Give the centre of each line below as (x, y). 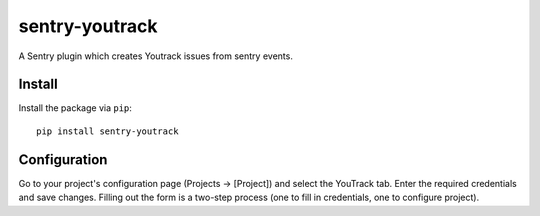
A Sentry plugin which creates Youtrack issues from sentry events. (156, 56)
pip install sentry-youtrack (107, 131)
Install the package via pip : (75, 108)
